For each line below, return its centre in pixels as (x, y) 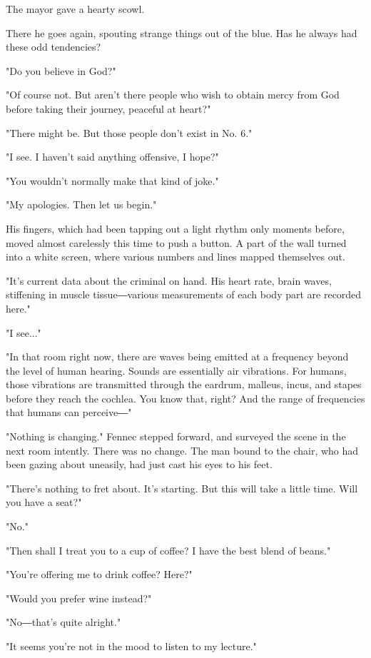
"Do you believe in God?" (61, 70)
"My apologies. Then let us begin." (81, 204)
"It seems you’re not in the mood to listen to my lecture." (131, 646)
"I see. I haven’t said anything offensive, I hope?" (112, 157)
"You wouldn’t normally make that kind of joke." (112, 180)
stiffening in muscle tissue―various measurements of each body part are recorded (184, 294)
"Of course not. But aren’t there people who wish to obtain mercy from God (173, 95)
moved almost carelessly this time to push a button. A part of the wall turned (176, 242)
